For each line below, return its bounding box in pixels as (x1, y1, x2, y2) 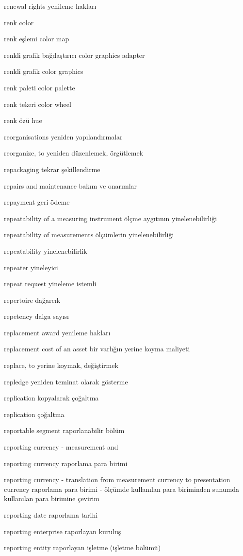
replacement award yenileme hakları (4, 327, 111, 337)
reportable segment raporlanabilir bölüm (4, 425, 125, 435)
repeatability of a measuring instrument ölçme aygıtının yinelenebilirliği (4, 213, 217, 223)
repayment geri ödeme (4, 197, 70, 207)
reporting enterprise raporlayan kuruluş (4, 526, 121, 536)
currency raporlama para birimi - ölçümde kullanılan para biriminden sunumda (4, 484, 240, 494)
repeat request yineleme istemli (4, 278, 97, 289)
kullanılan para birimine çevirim (4, 493, 99, 504)
